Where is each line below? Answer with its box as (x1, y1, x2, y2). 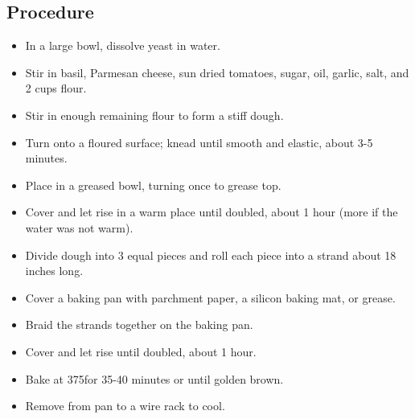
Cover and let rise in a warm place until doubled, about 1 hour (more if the (25, 203, 398, 220)
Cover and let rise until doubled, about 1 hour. (25, 343, 257, 359)
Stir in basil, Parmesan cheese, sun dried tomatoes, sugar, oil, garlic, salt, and (25, 64, 409, 80)
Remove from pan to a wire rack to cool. (25, 397, 225, 414)
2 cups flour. (25, 80, 87, 97)
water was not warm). (25, 219, 134, 236)
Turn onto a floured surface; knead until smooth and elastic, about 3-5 (25, 134, 373, 150)
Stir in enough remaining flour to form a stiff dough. (25, 106, 284, 123)
